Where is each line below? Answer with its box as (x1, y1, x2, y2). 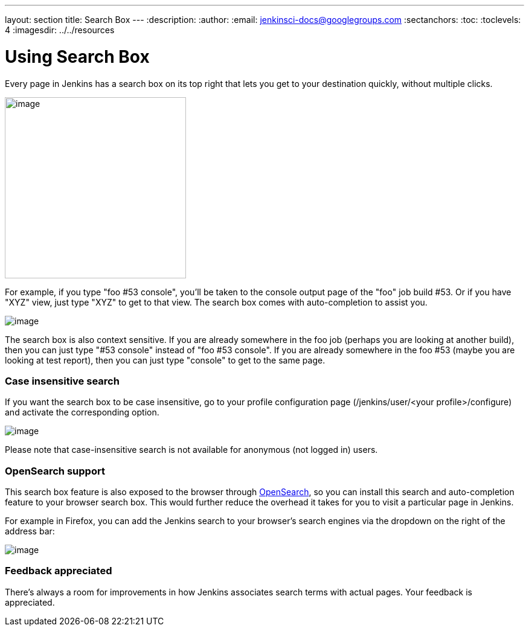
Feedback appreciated (5, 565, 112, 577)
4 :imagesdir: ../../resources (5, 25, 115, 35)
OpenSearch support (5, 464, 105, 477)
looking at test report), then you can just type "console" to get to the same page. (5, 354, 325, 365)
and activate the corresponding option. (5, 407, 159, 418)
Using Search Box (5, 46, 150, 67)
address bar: (5, 526, 55, 536)
